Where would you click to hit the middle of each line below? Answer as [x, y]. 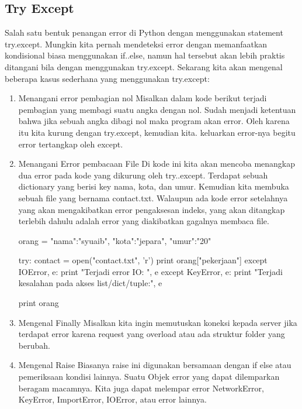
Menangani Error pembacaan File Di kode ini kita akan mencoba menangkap [157, 164]
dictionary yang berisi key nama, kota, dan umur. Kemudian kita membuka [154, 186]
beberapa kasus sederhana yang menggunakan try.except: [107, 78]
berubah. [34, 345]
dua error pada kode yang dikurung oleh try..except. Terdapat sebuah [143, 175]
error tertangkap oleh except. [71, 144]
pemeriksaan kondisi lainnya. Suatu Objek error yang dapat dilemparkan [149, 377]
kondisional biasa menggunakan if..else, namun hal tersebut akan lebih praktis [145, 55]
